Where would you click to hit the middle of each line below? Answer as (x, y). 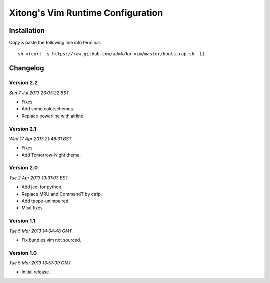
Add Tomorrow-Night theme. (51, 155)
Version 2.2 (24, 83)
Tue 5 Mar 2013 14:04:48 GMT (41, 231)
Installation (27, 31)
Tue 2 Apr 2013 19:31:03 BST (39, 178)
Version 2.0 (24, 168)
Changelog (27, 68)
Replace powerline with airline (53, 116)
